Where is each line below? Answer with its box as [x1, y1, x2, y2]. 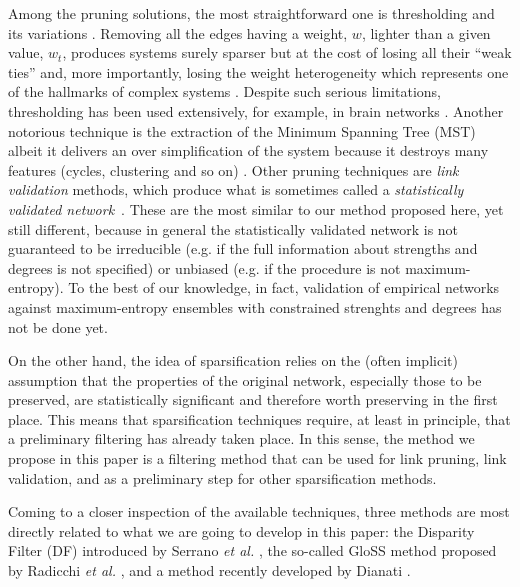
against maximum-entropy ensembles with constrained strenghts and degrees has [8, 296, 502, 317]
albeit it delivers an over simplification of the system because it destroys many [8, 140, 489, 161]
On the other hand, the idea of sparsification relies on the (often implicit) [8, 350, 458, 371]
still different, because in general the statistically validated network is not [8, 218, 459, 239]
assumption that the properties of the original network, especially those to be [8, 369, 482, 390]
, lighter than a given [361, 22, 491, 43]
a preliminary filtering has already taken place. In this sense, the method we [8, 428, 475, 449]
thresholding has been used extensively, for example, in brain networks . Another [8, 100, 504, 121]
